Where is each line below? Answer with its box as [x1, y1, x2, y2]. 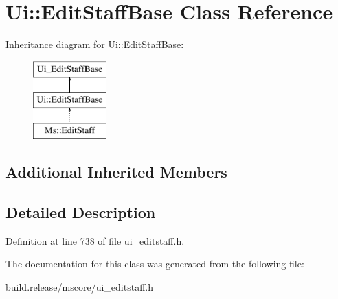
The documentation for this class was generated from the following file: [5, 256, 304, 271]
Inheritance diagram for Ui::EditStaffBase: [5, 37, 184, 51]
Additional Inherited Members [5, 161, 227, 182]
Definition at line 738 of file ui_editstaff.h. [5, 233, 185, 248]
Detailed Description [5, 201, 156, 222]
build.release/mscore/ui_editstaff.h [5, 279, 153, 294]
